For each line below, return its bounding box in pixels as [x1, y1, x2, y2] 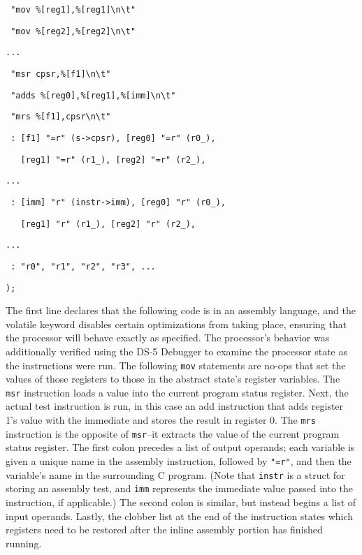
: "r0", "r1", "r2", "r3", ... [10, 261, 156, 272]
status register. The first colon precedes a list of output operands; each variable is [6, 440, 355, 454]
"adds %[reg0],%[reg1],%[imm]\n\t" [10, 90, 176, 101]
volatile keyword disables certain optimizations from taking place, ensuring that [6, 316, 347, 331]
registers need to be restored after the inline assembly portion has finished [6, 522, 323, 537]
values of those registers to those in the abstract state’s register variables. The [6, 371, 340, 386]
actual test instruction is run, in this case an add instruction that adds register [6, 399, 344, 413]
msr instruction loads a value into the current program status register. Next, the [6, 385, 349, 399]
